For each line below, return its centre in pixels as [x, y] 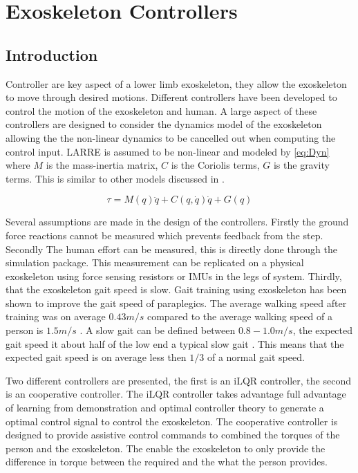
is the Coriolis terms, [215, 165]
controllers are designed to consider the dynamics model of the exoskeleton [164, 124]
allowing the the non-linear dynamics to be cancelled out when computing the [171, 137]
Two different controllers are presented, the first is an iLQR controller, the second [178, 380]
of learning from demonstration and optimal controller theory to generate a [165, 408]
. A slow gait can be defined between [158, 330]
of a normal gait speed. [256, 357]
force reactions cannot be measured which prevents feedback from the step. [164, 235]
